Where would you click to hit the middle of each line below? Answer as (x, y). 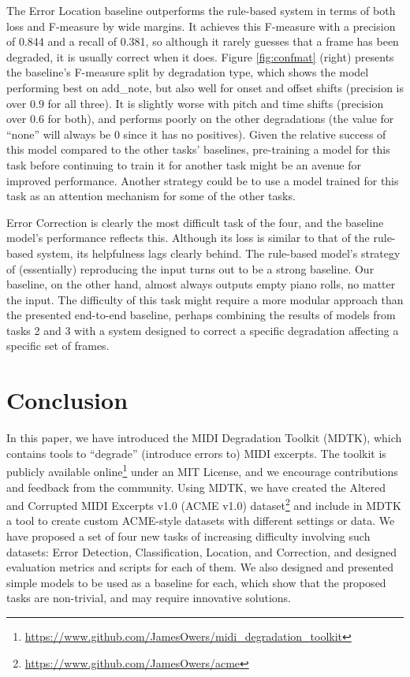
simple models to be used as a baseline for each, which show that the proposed (196, 582)
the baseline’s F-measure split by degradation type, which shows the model (188, 72)
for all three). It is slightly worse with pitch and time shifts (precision (216, 103)
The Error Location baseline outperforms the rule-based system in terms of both (201, 10)
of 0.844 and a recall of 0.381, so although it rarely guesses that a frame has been (203, 41)
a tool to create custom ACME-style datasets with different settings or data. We (201, 521)
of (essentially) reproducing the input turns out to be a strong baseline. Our (190, 268)
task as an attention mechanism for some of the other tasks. (151, 196)
